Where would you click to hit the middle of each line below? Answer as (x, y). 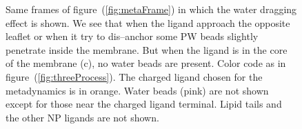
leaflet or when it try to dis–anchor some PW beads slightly (132, 36)
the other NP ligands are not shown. (82, 117)
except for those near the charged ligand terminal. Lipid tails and (144, 104)
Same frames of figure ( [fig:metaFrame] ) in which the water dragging (151, 9)
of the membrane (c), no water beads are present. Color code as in (146, 63)
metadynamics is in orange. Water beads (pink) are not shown (137, 90)
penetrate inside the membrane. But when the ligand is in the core (147, 49)
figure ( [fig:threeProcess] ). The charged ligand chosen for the (134, 76)
